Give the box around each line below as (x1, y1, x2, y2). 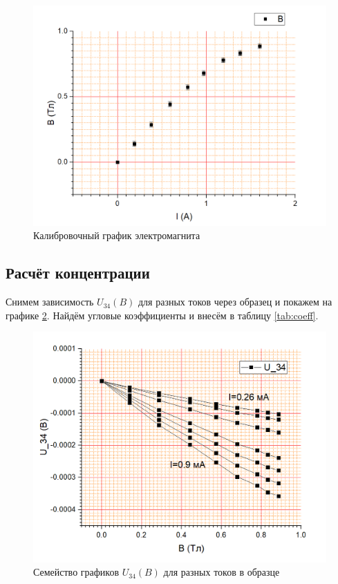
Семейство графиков (33, 565, 120, 579)
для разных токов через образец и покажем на (138, 294, 332, 309)
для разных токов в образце (163, 565, 280, 579)
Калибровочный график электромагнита (33, 228, 200, 243)
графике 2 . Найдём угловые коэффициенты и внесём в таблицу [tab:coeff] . (6, 308, 319, 322)
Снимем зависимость (6, 294, 94, 309)
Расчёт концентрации (6, 262, 150, 283)
